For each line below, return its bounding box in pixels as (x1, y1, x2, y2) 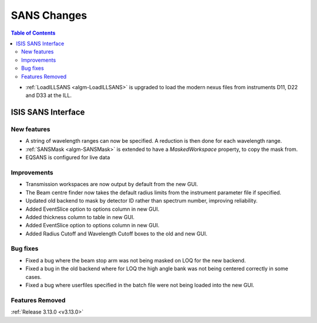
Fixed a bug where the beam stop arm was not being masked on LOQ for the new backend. (25, 257, 246, 264)
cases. (25, 273, 42, 280)
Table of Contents (11, 29, 56, 36)
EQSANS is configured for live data (25, 154, 110, 161)
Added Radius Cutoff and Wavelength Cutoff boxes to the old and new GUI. (25, 230, 208, 237)
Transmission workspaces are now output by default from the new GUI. (25, 181, 198, 188)
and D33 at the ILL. (25, 92, 72, 99)
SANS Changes (11, 9, 87, 22)
